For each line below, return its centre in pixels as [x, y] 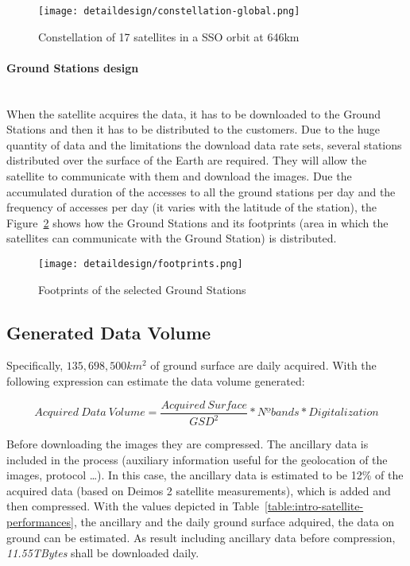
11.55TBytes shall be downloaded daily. [103, 553]
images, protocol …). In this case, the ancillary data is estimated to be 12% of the [205, 475]
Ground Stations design [73, 67]
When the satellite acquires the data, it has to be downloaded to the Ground [193, 113]
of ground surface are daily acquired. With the [263, 365]
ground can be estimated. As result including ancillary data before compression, [201, 537]
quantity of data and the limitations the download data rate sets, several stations [204, 144]
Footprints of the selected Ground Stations [142, 289]
